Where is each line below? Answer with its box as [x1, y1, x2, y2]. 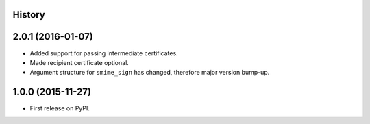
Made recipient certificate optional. [29, 58, 129, 66]
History [12, 9, 46, 21]
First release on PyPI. [29, 104, 90, 112]
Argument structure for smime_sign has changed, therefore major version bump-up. [29, 69, 270, 77]
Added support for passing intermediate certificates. [29, 49, 178, 58]
